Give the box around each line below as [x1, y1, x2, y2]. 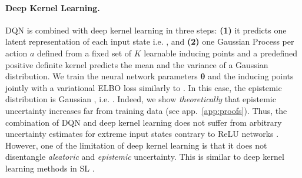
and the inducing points [207, 70, 294, 82]
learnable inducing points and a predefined [144, 46, 298, 59]
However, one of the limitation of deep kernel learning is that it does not [5, 139, 267, 151]
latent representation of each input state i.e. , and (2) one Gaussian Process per [5, 35, 294, 48]
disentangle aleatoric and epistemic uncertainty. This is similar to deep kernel [5, 150, 284, 163]
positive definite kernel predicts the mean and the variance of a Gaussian [5, 58, 268, 70]
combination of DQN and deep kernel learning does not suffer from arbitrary [5, 116, 282, 128]
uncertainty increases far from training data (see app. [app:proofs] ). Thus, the [5, 104, 287, 116]
